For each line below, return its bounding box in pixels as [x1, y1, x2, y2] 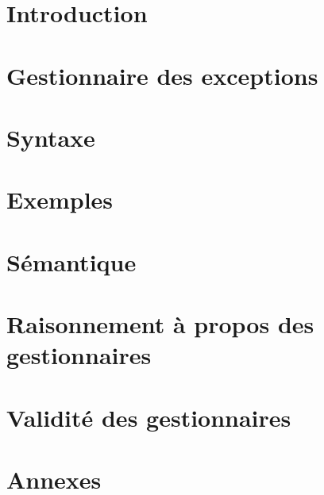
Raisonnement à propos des [6, 308, 314, 340]
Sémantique [6, 245, 137, 278]
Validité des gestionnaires [6, 401, 291, 433]
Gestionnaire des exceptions [6, 59, 318, 91]
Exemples [6, 183, 114, 216]
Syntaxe [6, 121, 95, 153]
